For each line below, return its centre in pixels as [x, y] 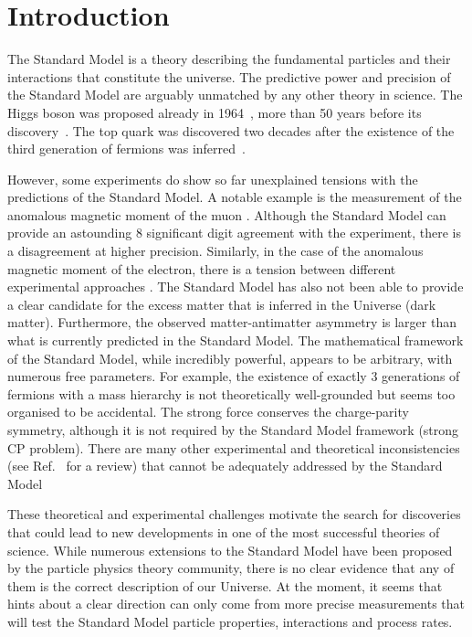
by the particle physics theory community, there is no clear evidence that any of [231, 568]
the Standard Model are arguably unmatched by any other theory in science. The [235, 95]
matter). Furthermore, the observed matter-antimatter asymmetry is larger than [232, 322]
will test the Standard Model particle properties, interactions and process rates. [230, 621]
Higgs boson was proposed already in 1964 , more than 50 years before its [215, 112]
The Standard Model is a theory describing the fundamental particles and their [229, 59]
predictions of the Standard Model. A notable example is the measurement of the [235, 197]
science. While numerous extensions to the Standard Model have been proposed [230, 550]
